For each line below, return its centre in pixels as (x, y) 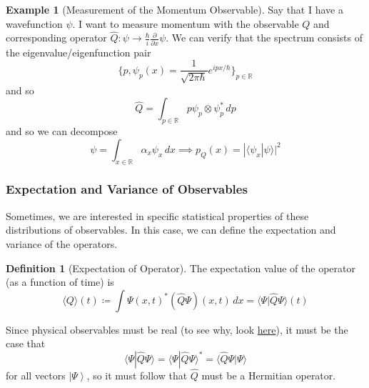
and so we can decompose (62, 131)
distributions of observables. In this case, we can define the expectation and (171, 230)
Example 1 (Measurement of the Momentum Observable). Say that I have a (175, 9)
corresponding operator (56, 38)
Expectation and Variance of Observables (127, 189)
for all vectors (36, 375)
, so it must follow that (137, 375)
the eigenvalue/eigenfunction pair (79, 52)
